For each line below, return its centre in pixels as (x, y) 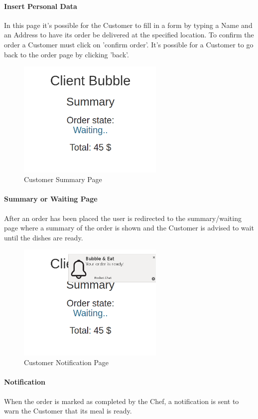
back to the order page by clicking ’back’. (66, 54)
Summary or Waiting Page (51, 199)
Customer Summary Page (63, 179)
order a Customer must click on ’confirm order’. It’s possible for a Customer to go (129, 44)
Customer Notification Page (66, 362)
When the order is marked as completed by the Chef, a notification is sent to (122, 401)
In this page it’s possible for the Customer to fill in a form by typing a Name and (128, 25)
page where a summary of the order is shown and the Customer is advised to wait (129, 228)
